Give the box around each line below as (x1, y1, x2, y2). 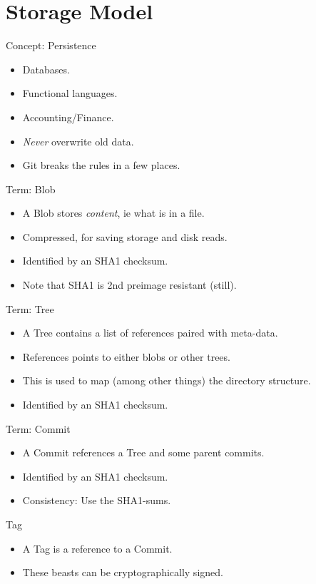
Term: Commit (6, 421, 71, 436)
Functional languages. (22, 86, 118, 101)
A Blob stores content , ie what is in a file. (22, 205, 205, 220)
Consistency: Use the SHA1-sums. (22, 493, 171, 508)
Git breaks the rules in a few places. (22, 158, 180, 173)
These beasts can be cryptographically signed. (22, 565, 223, 580)
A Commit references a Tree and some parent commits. (22, 445, 265, 460)
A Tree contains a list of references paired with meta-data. (22, 325, 278, 340)
